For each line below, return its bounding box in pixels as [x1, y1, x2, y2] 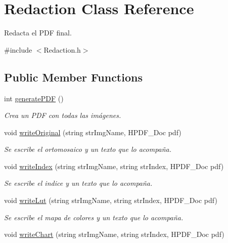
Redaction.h [43, 44, 81, 55]
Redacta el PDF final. [4, 27, 72, 38]
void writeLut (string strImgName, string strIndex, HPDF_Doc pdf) [4, 195, 217, 206]
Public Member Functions [4, 69, 143, 85]
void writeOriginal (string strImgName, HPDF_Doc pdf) [4, 127, 181, 137]
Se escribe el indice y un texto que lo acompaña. [4, 178, 153, 188]
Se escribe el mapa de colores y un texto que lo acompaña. [4, 212, 184, 222]
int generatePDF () [4, 93, 64, 103]
